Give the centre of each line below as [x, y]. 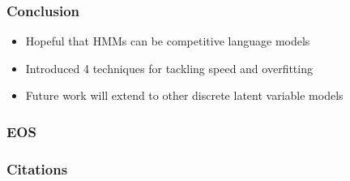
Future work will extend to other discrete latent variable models [184, 95]
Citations [37, 168]
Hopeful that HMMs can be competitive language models [168, 41]
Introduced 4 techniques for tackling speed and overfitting [169, 68]
